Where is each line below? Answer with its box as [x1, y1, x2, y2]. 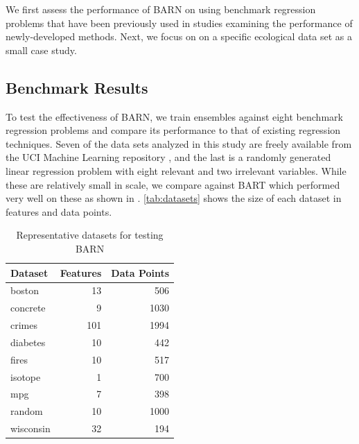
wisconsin [10, 421, 51, 436]
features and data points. [6, 204, 112, 219]
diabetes [10, 334, 46, 349]
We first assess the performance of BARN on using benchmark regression [6, 2, 316, 16]
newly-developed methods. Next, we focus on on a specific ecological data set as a [6, 29, 353, 44]
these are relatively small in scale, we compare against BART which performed [6, 177, 340, 191]
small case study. [6, 42, 77, 57]
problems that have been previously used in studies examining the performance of [6, 15, 353, 30]
